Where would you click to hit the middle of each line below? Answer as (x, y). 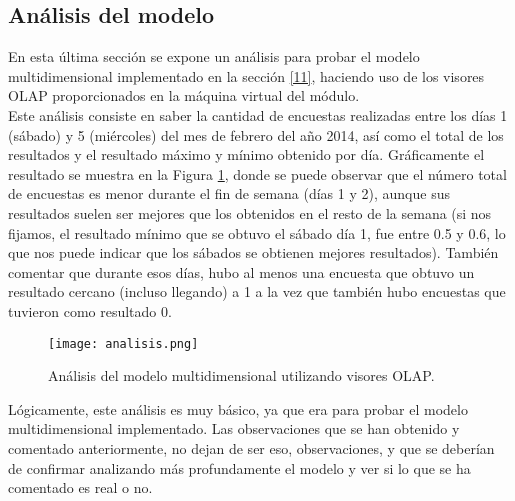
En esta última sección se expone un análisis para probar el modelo (214, 56)
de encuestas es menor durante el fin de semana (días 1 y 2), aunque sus (229, 193)
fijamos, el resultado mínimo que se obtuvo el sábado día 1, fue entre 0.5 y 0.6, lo (257, 232)
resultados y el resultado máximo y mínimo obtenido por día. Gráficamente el (246, 154)
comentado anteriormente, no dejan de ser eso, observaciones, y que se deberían (251, 447)
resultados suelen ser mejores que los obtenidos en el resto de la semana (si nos (250, 212)
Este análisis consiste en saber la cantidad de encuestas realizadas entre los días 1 (258, 114)
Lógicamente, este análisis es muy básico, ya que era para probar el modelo (238, 408)
